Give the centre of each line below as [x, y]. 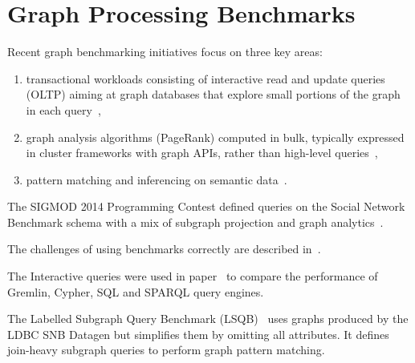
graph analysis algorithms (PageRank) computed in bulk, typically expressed [215, 137]
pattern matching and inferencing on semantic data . [157, 179]
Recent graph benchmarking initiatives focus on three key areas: [165, 52]
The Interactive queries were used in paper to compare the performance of [193, 276]
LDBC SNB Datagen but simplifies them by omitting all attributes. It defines [198, 334]
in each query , [63, 109]
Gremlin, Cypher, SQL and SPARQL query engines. [136, 291]
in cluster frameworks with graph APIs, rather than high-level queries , [202, 153]
